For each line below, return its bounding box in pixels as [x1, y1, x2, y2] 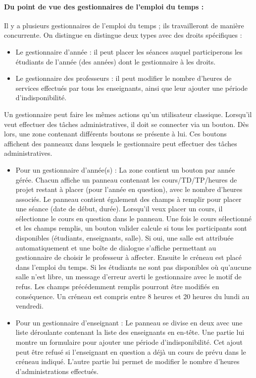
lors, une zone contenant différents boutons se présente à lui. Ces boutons [4, 128, 227, 139]
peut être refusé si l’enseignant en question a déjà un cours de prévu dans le [15, 346, 246, 357]
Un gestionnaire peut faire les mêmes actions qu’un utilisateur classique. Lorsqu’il [4, 109, 252, 119]
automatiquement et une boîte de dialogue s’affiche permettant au [15, 242, 216, 252]
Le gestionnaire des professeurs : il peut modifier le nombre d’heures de [15, 73, 232, 83]
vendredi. [15, 301, 44, 311]
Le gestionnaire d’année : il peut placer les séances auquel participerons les [15, 46, 243, 57]
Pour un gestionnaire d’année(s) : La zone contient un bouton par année [15, 164, 235, 175]
